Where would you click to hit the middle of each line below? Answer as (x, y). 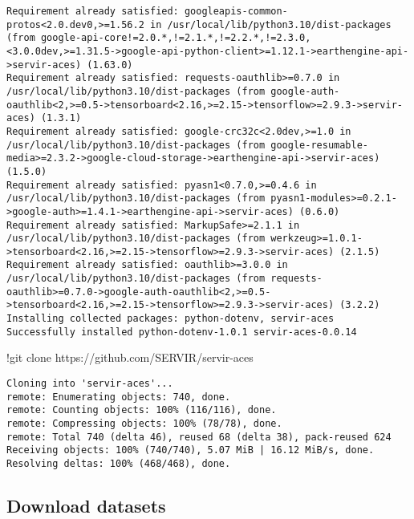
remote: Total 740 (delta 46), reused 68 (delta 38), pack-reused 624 (199, 437)
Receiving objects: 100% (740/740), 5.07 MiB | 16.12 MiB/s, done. (191, 450)
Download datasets (86, 505)
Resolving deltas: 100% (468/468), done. (119, 463)
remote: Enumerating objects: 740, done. (119, 397)
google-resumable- (320, 145)
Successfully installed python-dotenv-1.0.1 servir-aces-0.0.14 (182, 332)
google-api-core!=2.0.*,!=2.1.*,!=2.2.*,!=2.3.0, (176, 38)
